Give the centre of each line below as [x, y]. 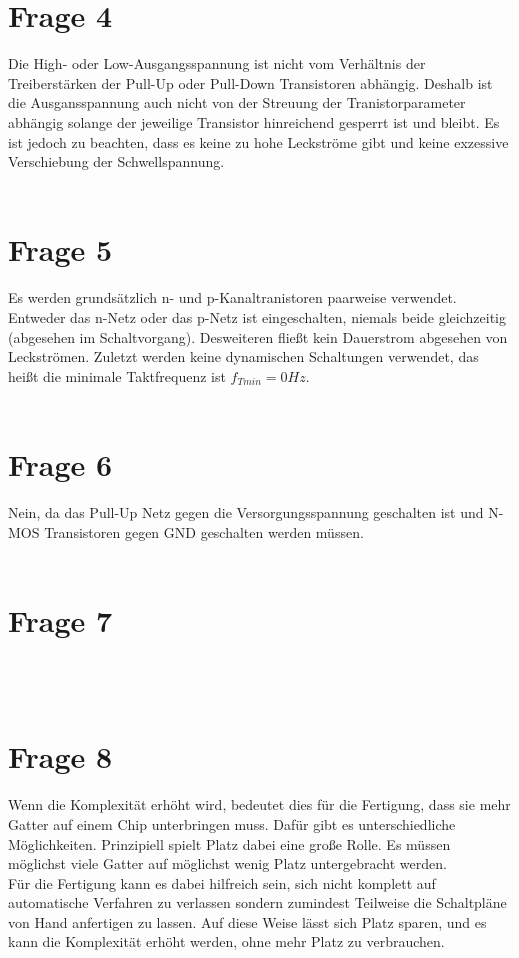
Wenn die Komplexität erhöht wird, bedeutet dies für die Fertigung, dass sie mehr [259, 804]
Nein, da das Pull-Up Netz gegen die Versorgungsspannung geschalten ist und [246, 512]
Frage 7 [60, 620]
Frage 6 [60, 464]
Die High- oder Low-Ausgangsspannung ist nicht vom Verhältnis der [217, 63]
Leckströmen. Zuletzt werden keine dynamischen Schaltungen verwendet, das [243, 356]
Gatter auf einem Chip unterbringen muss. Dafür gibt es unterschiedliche [232, 823]
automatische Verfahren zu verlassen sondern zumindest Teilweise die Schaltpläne [257, 902]
